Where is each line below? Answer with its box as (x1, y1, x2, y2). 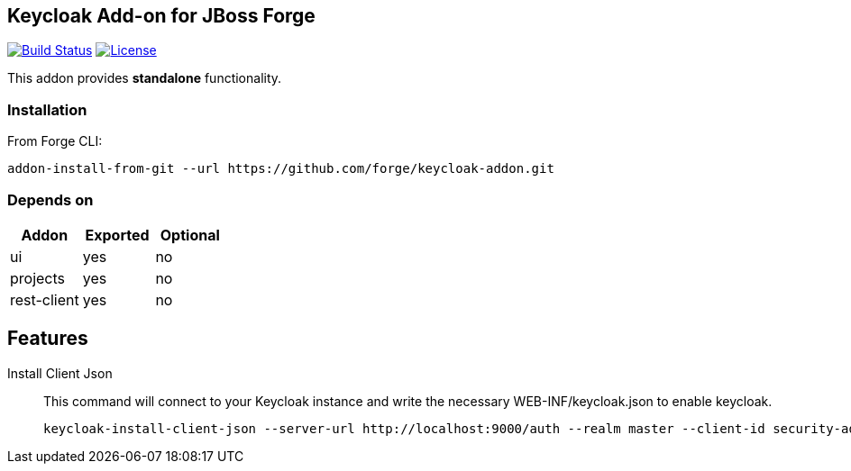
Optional (160, 225, 220, 244)
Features (7, 327, 88, 350)
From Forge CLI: (7, 133, 103, 149)
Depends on (7, 190, 94, 209)
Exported (85, 225, 150, 244)
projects (10, 268, 66, 287)
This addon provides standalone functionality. (7, 70, 282, 86)
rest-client (10, 290, 79, 309)
